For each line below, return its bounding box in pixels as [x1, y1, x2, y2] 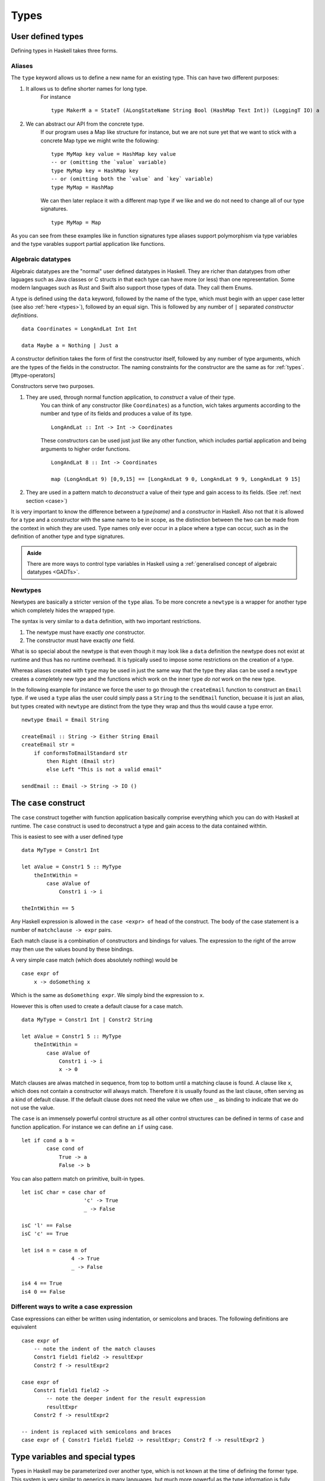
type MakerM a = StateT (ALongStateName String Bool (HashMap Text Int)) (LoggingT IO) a [51, 107, 320, 114]
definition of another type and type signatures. [11, 533, 125, 540]
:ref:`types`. [275, 363, 304, 370]
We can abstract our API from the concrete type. [25, 120, 144, 127]
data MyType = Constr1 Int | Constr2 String [21, 1016, 153, 1023]
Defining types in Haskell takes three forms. [11, 47, 118, 55]
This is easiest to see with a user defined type [11, 833, 124, 840]
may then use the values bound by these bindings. [11, 945, 134, 953]
